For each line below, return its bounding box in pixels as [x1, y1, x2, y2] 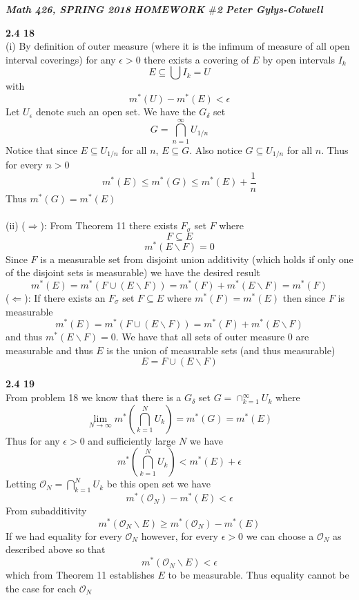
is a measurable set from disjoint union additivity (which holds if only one [40, 251, 353, 266]
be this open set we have [106, 476, 211, 491]
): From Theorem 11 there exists [40, 218, 177, 233]
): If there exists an [24, 291, 106, 304]
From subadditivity [6, 503, 87, 518]
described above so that [6, 542, 106, 557]
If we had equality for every [6, 528, 122, 543]
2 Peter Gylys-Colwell [216, 2, 323, 16]
